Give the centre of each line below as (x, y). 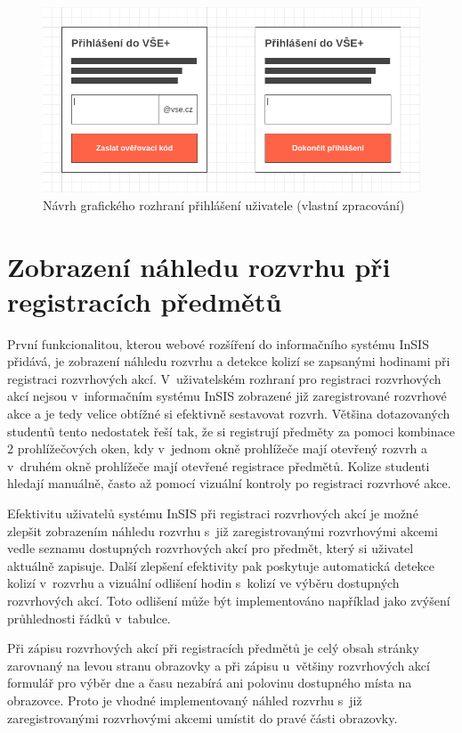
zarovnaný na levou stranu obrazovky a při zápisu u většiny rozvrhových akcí (219, 665)
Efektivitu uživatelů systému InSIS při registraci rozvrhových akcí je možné (213, 513)
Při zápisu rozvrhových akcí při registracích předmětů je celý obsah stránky (213, 648)
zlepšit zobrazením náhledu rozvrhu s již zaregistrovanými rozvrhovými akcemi (223, 530)
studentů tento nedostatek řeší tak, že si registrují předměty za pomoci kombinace (231, 431)
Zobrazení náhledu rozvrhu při (199, 266)
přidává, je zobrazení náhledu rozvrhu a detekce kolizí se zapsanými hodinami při (229, 361)
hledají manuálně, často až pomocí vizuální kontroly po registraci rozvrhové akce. (229, 483)
